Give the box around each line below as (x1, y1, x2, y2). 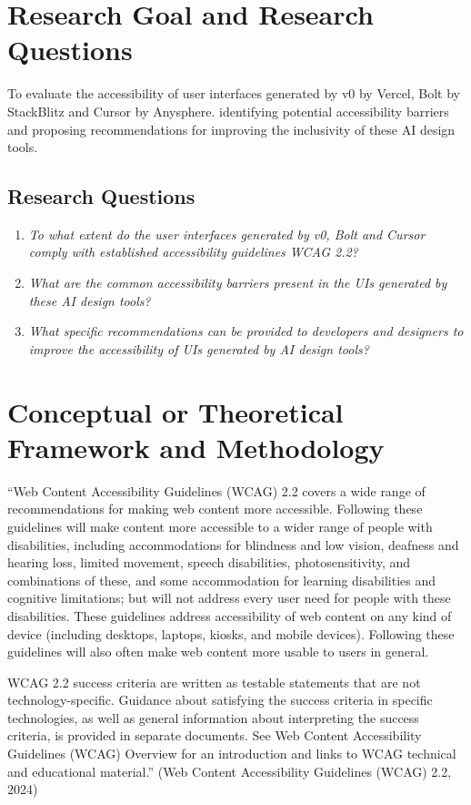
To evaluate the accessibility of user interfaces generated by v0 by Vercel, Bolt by (7, 84, 460, 103)
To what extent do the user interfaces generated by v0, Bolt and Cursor (28, 224, 426, 243)
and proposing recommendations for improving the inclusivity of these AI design (7, 119, 456, 138)
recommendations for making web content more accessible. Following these (7, 499, 423, 518)
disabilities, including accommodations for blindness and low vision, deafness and (7, 535, 459, 554)
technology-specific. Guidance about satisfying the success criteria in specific (7, 690, 433, 709)
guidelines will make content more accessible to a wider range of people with (7, 516, 433, 535)
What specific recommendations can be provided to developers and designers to (28, 321, 464, 341)
